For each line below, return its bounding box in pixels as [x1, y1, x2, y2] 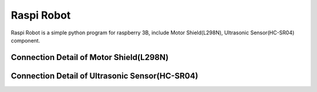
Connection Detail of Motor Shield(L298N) [11, 52, 169, 62]
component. [11, 37, 41, 44]
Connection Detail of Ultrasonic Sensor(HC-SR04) [11, 70, 198, 81]
